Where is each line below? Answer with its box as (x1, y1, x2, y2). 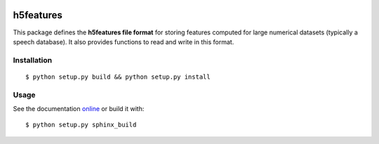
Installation (13, 55, 53, 65)
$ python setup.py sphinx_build (25, 121, 137, 129)
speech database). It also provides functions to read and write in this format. (13, 37, 234, 46)
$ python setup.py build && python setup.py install (25, 72, 211, 81)
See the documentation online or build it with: (13, 105, 145, 112)
